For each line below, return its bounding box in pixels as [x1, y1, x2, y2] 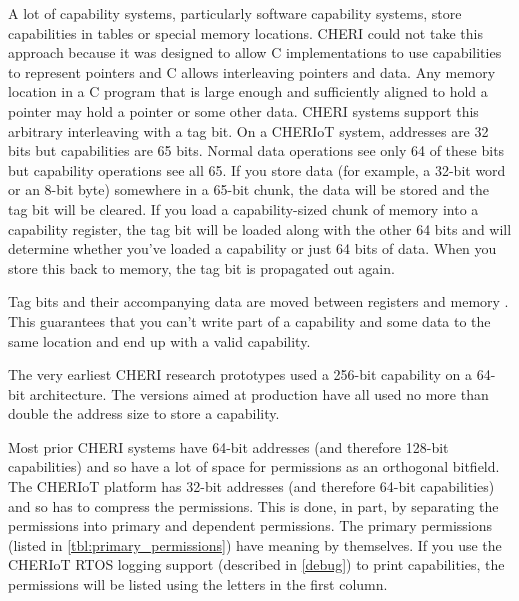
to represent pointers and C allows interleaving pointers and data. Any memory [8, 61, 496, 82]
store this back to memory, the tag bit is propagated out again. [8, 257, 395, 278]
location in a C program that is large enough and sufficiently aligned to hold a [8, 81, 488, 102]
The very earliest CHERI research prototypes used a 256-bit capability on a [8, 364, 473, 385]
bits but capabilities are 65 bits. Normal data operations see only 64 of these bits [8, 140, 505, 161]
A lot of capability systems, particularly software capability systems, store [8, 3, 462, 23]
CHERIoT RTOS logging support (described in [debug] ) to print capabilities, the [8, 554, 505, 575]
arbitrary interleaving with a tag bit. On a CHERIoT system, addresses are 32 [8, 120, 489, 141]
